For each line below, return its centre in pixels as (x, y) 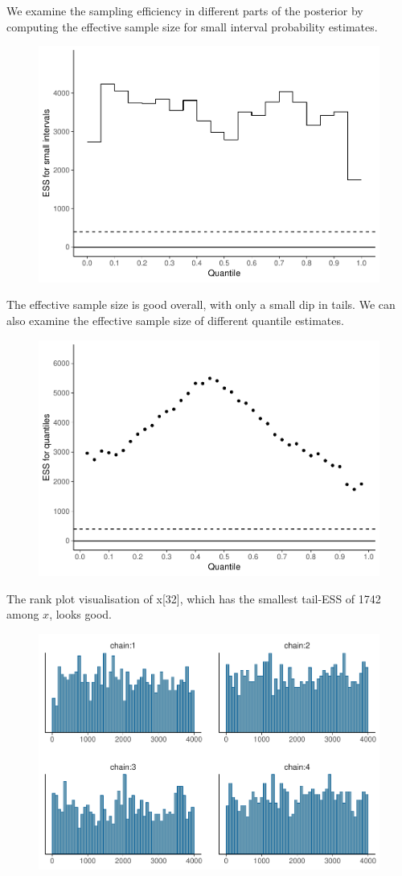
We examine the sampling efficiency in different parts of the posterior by (185, 10)
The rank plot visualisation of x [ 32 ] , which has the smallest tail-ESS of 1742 (194, 598)
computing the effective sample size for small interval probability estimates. (192, 26)
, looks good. (80, 614)
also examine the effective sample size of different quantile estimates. (175, 320)
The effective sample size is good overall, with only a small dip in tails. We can (201, 304)
